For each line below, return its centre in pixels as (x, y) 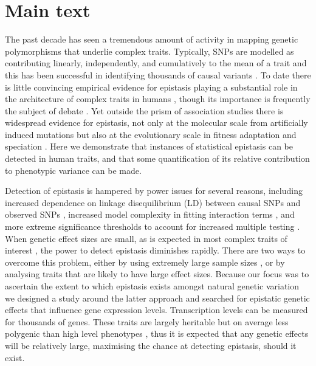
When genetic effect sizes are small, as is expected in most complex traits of (146, 238)
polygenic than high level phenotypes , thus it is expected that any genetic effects (157, 333)
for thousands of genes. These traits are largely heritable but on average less (147, 321)
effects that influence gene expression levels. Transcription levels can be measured (156, 310)
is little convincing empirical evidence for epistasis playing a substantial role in (151, 87)
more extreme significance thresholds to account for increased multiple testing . (153, 226)
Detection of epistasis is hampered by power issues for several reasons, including (154, 191)
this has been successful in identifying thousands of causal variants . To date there (158, 74)
